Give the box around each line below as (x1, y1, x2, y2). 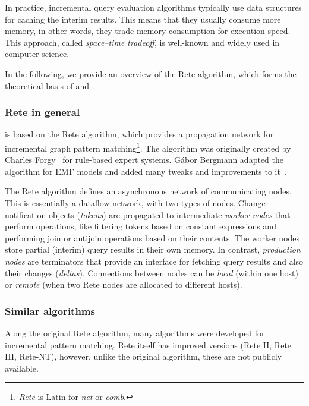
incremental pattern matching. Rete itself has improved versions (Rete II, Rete (5, 338, 292, 351)
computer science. (5, 48, 70, 60)
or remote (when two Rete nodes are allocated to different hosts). (5, 278, 242, 291)
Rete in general (5, 105, 80, 119)
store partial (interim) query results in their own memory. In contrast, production (5, 243, 301, 256)
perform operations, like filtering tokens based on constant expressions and (5, 220, 276, 232)
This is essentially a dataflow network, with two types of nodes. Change (5, 197, 266, 209)
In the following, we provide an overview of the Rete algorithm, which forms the (5, 67, 297, 80)
